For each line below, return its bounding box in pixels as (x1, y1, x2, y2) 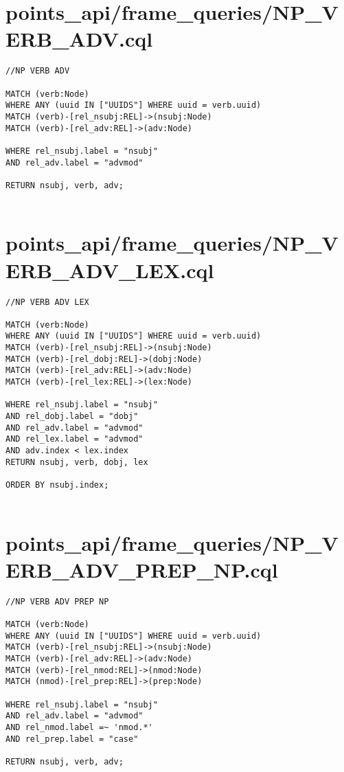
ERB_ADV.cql (5, 25, 153, 53)
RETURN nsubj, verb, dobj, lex (5, 457, 148, 467)
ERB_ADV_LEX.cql (5, 256, 214, 284)
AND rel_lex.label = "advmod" (5, 434, 144, 444)
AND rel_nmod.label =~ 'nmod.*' (5, 722, 153, 732)
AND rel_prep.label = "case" (5, 734, 139, 744)
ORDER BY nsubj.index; (5, 480, 109, 490)
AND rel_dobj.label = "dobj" (5, 411, 139, 422)
